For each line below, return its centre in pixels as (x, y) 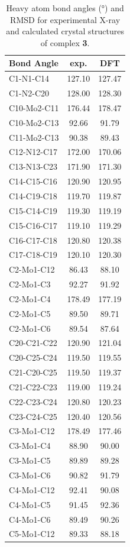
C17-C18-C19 (33, 255)
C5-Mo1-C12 (32, 534)
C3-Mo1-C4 (30, 446)
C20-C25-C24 (33, 357)
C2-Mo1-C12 (32, 269)
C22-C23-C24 (33, 401)
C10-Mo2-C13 (34, 122)
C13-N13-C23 (33, 166)
